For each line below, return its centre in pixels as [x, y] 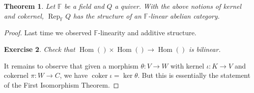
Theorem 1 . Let [30, 6]
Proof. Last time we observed [48, 33]
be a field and [84, 6]
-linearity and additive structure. [147, 33]
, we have [74, 75]
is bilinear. [205, 49]
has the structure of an [107, 15]
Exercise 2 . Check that [40, 49]
